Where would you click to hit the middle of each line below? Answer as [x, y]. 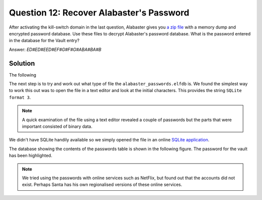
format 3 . [20, 97]
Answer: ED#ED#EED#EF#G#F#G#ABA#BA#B [55, 49]
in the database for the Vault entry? [44, 41]
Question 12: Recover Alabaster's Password [99, 13]
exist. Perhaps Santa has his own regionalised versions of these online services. [102, 185]
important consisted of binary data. [57, 126]
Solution [22, 63]
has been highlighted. [31, 155]
